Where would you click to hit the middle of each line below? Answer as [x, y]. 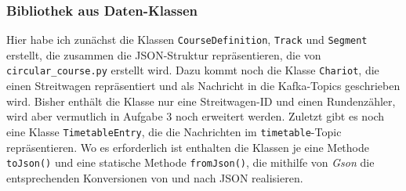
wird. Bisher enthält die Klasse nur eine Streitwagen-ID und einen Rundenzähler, [201, 101]
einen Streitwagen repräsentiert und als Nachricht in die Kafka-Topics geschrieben [203, 86]
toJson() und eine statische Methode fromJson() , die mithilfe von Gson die [190, 162]
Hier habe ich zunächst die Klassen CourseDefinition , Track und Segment [187, 40]
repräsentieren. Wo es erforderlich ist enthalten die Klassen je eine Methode [188, 147]
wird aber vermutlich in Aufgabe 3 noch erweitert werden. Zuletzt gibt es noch [196, 116]
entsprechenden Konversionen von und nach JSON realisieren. [155, 177]
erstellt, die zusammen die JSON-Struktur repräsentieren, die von [164, 54]
